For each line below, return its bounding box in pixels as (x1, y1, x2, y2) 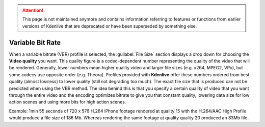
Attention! (22, 7, 44, 13)
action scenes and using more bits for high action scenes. (9, 99, 126, 105)
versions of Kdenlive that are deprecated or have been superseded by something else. (22, 23, 197, 29)
